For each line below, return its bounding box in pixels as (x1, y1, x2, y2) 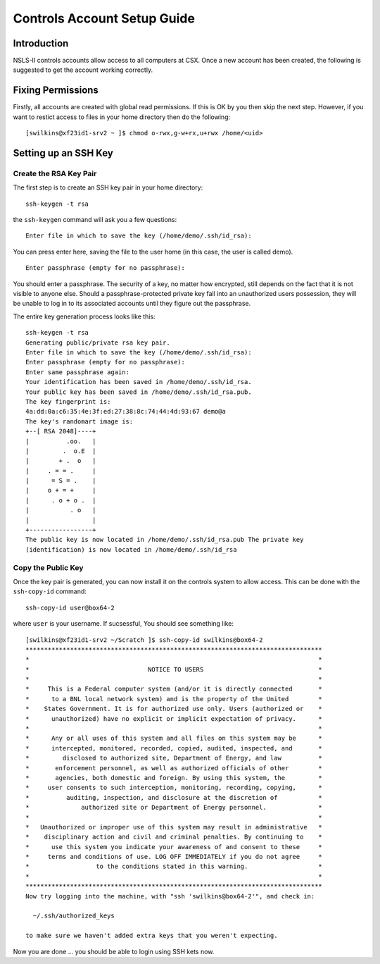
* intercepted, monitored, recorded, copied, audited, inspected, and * (25, 744, 323, 752)
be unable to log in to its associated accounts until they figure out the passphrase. (13, 299, 251, 308)
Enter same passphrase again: (25, 368, 130, 376)
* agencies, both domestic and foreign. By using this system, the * (25, 774, 323, 781)
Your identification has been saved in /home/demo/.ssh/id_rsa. (25, 378, 253, 386)
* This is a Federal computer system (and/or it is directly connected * (25, 685, 323, 693)
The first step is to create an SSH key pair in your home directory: (13, 183, 203, 192)
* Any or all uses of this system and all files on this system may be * (25, 734, 323, 743)
